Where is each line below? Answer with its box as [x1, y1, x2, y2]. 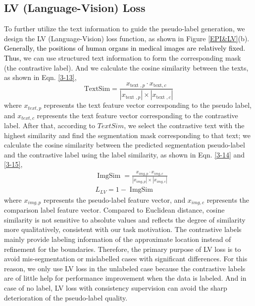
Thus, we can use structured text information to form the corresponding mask [4, 52, 241, 63]
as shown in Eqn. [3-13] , [4, 72, 77, 82]
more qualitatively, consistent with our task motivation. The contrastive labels [4, 224, 242, 234]
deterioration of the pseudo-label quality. [4, 292, 128, 303]
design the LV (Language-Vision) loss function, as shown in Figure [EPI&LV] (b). [4, 33, 250, 43]
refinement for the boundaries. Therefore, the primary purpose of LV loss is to [4, 243, 241, 254]
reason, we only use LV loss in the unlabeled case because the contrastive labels [4, 263, 246, 273]
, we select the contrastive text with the [124, 120, 245, 130]
